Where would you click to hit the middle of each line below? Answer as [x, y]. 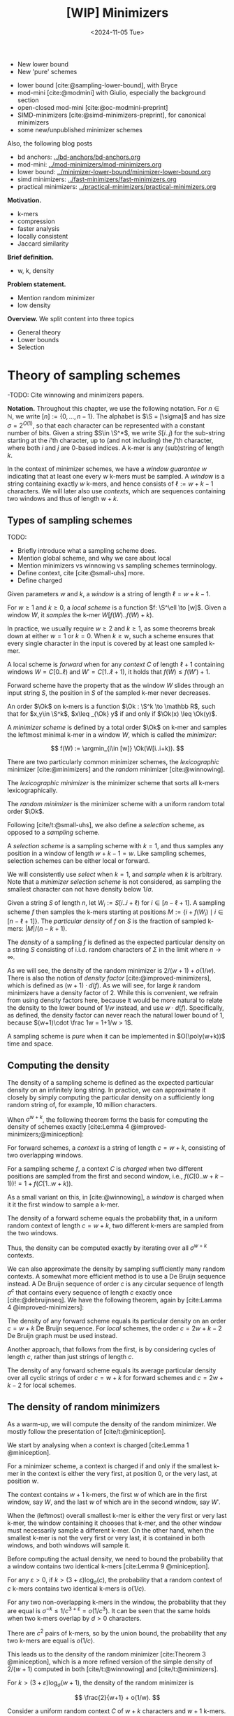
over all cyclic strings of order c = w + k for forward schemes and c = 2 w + [115, 1377]
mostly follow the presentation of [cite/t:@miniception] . [87, 1431]
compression [36, 221]
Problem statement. [37, 284]
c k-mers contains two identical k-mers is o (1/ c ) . [77, 1589]
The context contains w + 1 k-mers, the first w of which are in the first [107, 1494]
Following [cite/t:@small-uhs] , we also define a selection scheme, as [106, 825]
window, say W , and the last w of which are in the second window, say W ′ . [114, 1502]
